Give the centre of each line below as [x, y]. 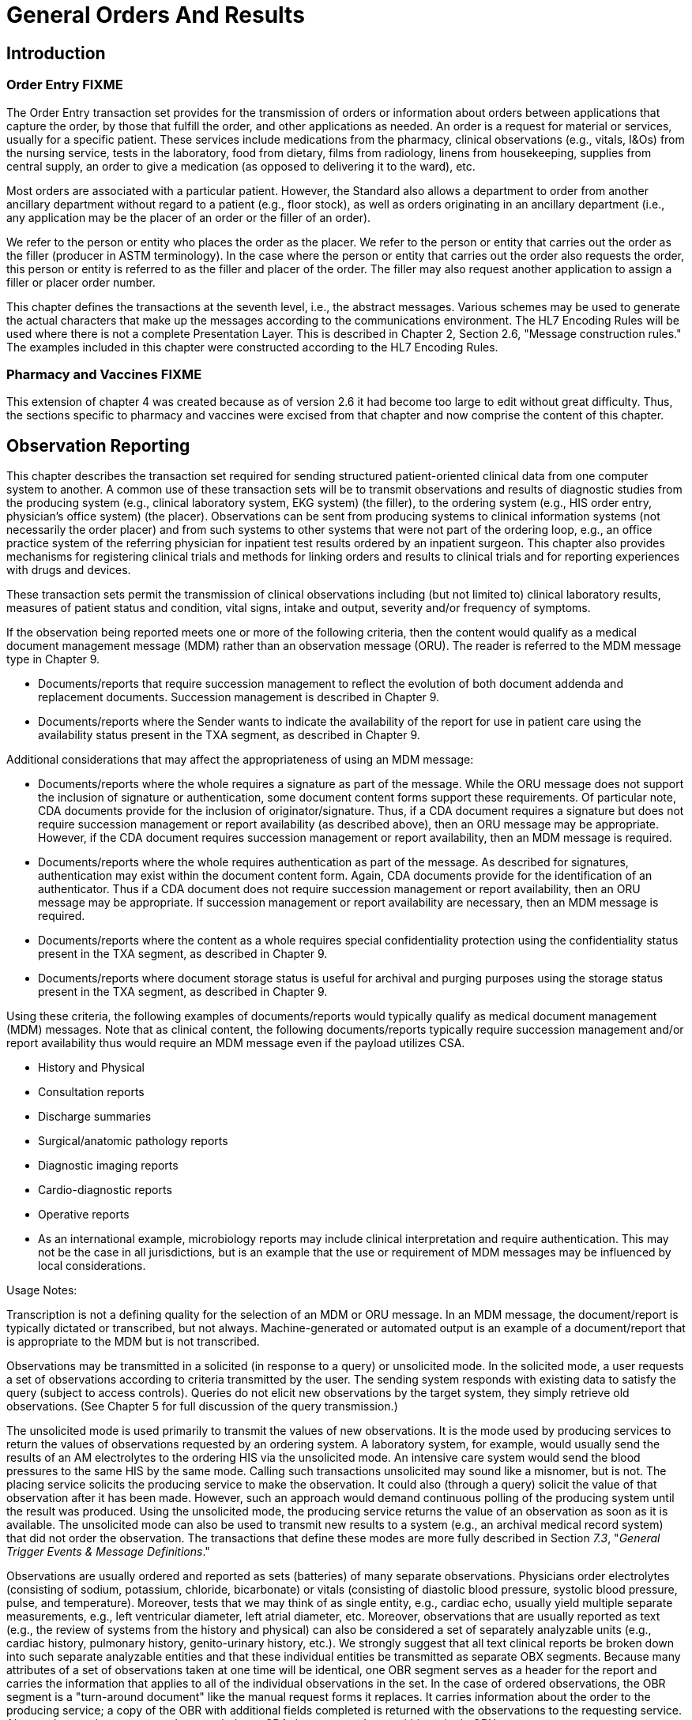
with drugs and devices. [69, 570]
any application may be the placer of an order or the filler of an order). [189, 217]
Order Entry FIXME [65, 85]
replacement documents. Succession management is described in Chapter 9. [239, 697]
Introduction [56, 53]
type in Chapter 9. [53, 659]
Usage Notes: [42, 1290]
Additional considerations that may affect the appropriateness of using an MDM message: [240, 760]
